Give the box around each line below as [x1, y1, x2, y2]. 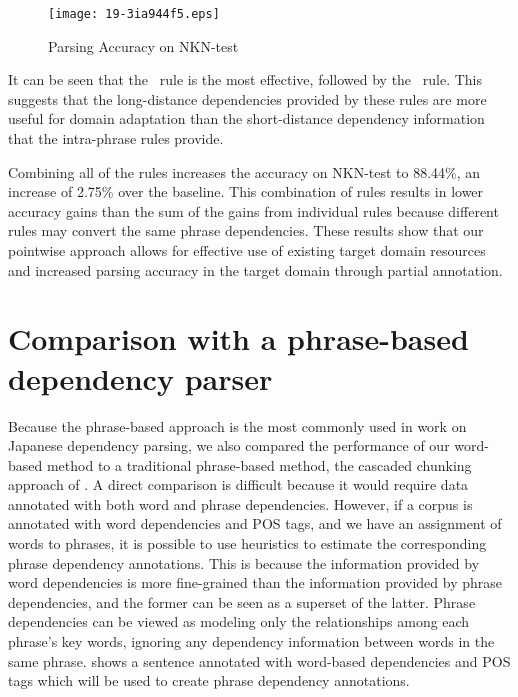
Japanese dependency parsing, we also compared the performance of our [8, 435, 450, 456]
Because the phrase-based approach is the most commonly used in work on [8, 415, 467, 436]
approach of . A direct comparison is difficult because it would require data [8, 474, 469, 495]
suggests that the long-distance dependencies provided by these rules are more [8, 88, 487, 109]
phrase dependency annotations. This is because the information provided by [8, 552, 480, 573]
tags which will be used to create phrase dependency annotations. [8, 670, 410, 691]
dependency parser [8, 357, 273, 398]
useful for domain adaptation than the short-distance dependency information [8, 108, 485, 129]
